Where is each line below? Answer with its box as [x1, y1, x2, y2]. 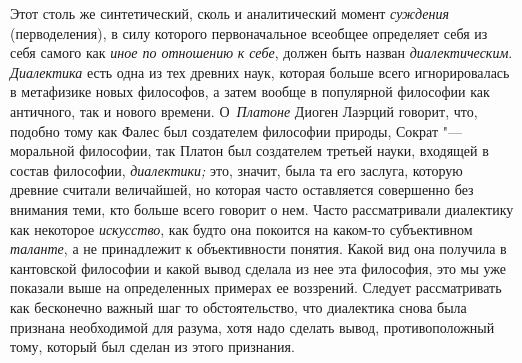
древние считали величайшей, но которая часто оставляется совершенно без [10, 179, 474, 200]
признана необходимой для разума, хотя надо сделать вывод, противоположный [10, 316, 495, 337]
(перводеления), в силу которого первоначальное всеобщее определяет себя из [10, 22, 488, 43]
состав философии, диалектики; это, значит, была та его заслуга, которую [10, 159, 463, 180]
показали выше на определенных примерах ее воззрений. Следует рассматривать [10, 277, 502, 298]
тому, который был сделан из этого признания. [10, 336, 295, 357]
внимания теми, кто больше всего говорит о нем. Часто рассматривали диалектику [10, 198, 514, 219]
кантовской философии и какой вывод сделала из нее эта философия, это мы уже [10, 257, 507, 278]
